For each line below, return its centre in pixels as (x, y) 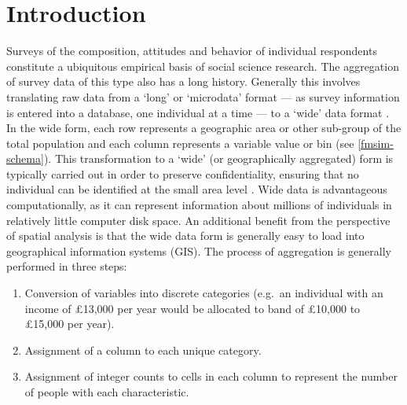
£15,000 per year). (70, 324)
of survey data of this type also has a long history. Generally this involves (183, 81)
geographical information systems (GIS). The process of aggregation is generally (199, 250)
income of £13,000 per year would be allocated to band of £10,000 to (192, 308)
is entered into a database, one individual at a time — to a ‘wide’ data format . (198, 112)
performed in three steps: (67, 266)
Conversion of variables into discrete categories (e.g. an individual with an (204, 293)
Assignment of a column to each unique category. (143, 350)
